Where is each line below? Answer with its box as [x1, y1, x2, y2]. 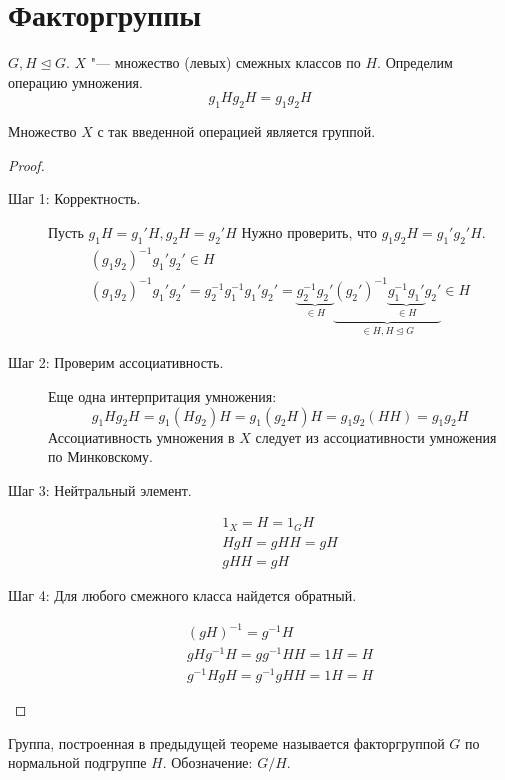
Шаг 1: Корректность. [8, 188, 141, 209]
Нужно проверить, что [241, 221, 378, 242]
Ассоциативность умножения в [48, 426, 235, 447]
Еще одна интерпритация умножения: [48, 386, 277, 407]
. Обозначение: [162, 752, 253, 773]
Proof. [8, 154, 45, 175]
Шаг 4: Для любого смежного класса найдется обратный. [8, 584, 357, 605]
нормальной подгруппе [8, 752, 147, 773]
